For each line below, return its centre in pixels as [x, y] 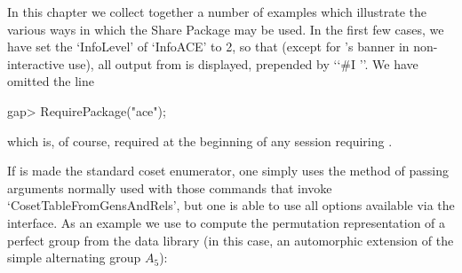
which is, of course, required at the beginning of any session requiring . [200, 140]
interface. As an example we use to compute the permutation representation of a [227, 222]
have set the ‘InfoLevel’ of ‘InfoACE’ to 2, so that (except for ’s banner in [208, 47]
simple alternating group [74, 257]
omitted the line [51, 81]
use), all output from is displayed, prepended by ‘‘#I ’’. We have [243, 63]
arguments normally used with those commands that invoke [170, 187]
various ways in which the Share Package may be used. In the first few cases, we [226, 29]
